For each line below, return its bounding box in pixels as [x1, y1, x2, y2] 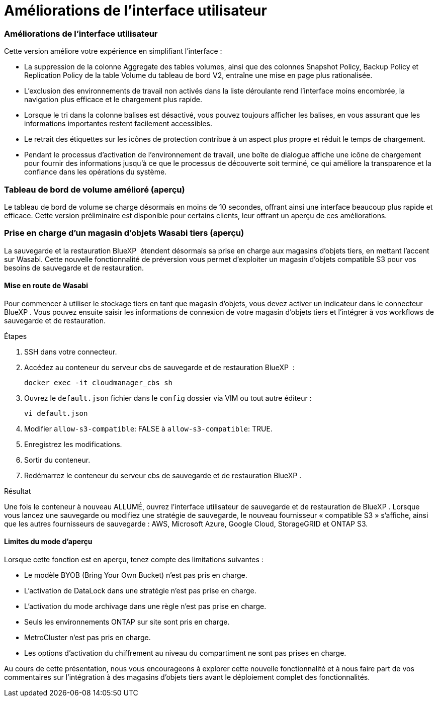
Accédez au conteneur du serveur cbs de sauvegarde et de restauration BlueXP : [24, 363, 295, 372]
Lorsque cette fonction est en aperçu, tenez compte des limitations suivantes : [4, 555, 264, 564]
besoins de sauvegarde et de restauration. [4, 263, 144, 272]
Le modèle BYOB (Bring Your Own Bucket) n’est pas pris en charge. [24, 571, 247, 580]
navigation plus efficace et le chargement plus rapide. [24, 95, 202, 104]
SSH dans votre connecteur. [24, 347, 117, 356]
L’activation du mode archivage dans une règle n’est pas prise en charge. [24, 602, 267, 611]
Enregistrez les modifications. [24, 440, 122, 449]
